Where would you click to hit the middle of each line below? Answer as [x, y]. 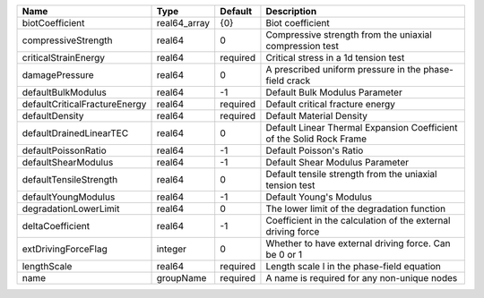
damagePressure [58, 75]
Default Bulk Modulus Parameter [334, 92]
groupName [181, 278]
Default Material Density [316, 116]
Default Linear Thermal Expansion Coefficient [362, 128]
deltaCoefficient [56, 226]
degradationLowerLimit [71, 209]
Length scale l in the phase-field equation [353, 266]
